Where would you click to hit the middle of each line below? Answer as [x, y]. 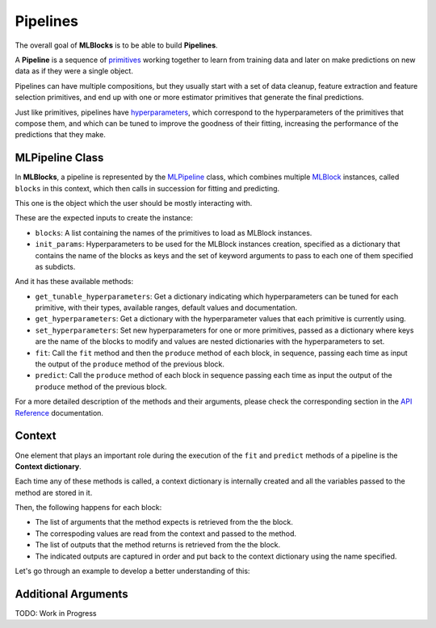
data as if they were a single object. [74, 71]
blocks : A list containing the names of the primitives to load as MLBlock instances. [174, 232]
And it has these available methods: [74, 282]
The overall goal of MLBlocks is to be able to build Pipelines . [116, 45]
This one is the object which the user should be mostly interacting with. [134, 203]
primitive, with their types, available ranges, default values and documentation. [166, 308]
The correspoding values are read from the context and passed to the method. [166, 534]
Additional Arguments [71, 594]
